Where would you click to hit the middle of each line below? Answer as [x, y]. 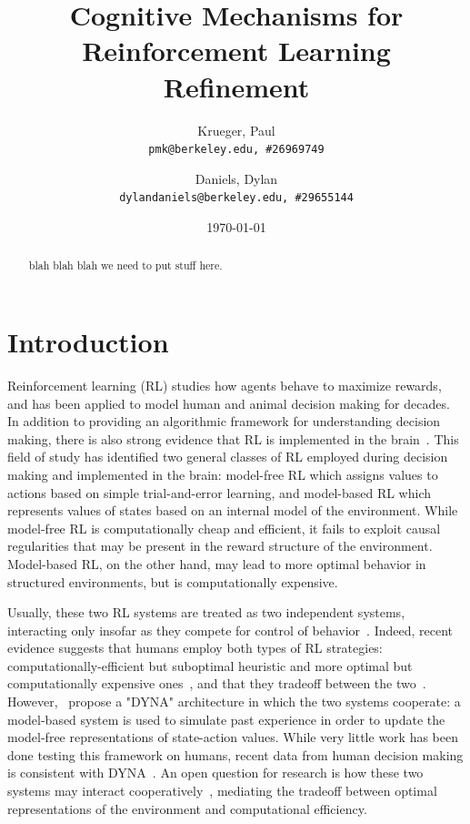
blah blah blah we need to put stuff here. [125, 265]
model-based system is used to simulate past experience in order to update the [226, 719]
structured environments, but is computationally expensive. [173, 581]
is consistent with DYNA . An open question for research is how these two [215, 773]
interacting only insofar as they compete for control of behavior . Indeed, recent [230, 630]
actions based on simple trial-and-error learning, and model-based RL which [220, 492]
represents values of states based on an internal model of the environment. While [233, 510]
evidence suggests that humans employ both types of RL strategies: [195, 648]
